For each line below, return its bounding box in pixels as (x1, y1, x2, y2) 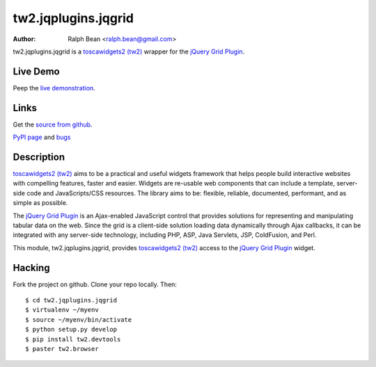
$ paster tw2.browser (25, 345, 99, 353)
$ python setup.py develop (25, 325, 118, 334)
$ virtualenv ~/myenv (25, 306, 99, 314)
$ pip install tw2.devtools (25, 335, 121, 343)
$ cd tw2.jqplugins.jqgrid (25, 296, 118, 304)
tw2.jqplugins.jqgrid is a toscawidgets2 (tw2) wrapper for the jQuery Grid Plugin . (13, 47, 245, 56)
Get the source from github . (13, 120, 93, 129)
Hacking (13, 261, 50, 274)
